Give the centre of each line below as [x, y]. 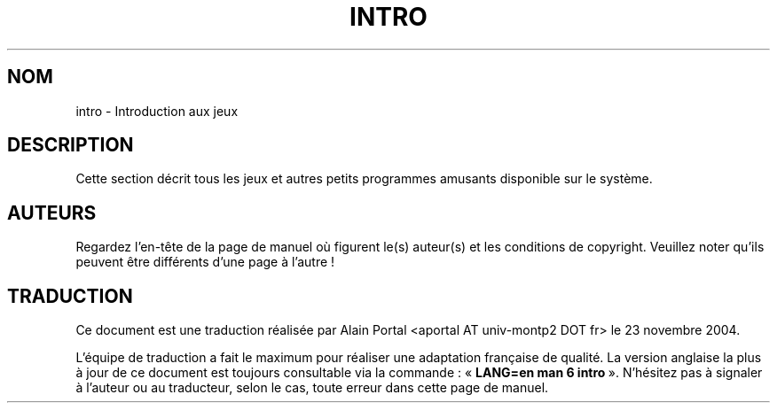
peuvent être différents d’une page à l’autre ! [205, 262]
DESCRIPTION [71, 145]
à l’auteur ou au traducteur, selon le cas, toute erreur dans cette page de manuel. [312, 388]
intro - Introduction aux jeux [157, 111]
